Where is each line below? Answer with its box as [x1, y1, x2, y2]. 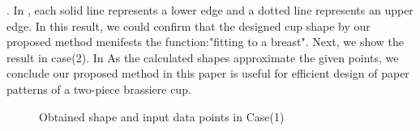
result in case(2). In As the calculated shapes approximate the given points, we [6, 49, 399, 65]
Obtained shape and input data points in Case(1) [39, 108, 285, 125]
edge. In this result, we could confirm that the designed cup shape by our [6, 17, 371, 34]
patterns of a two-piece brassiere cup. [6, 80, 191, 97]
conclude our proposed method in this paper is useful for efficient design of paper [6, 65, 409, 82]
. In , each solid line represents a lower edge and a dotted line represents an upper [6, 2, 414, 18]
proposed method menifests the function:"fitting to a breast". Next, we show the [6, 33, 405, 50]
